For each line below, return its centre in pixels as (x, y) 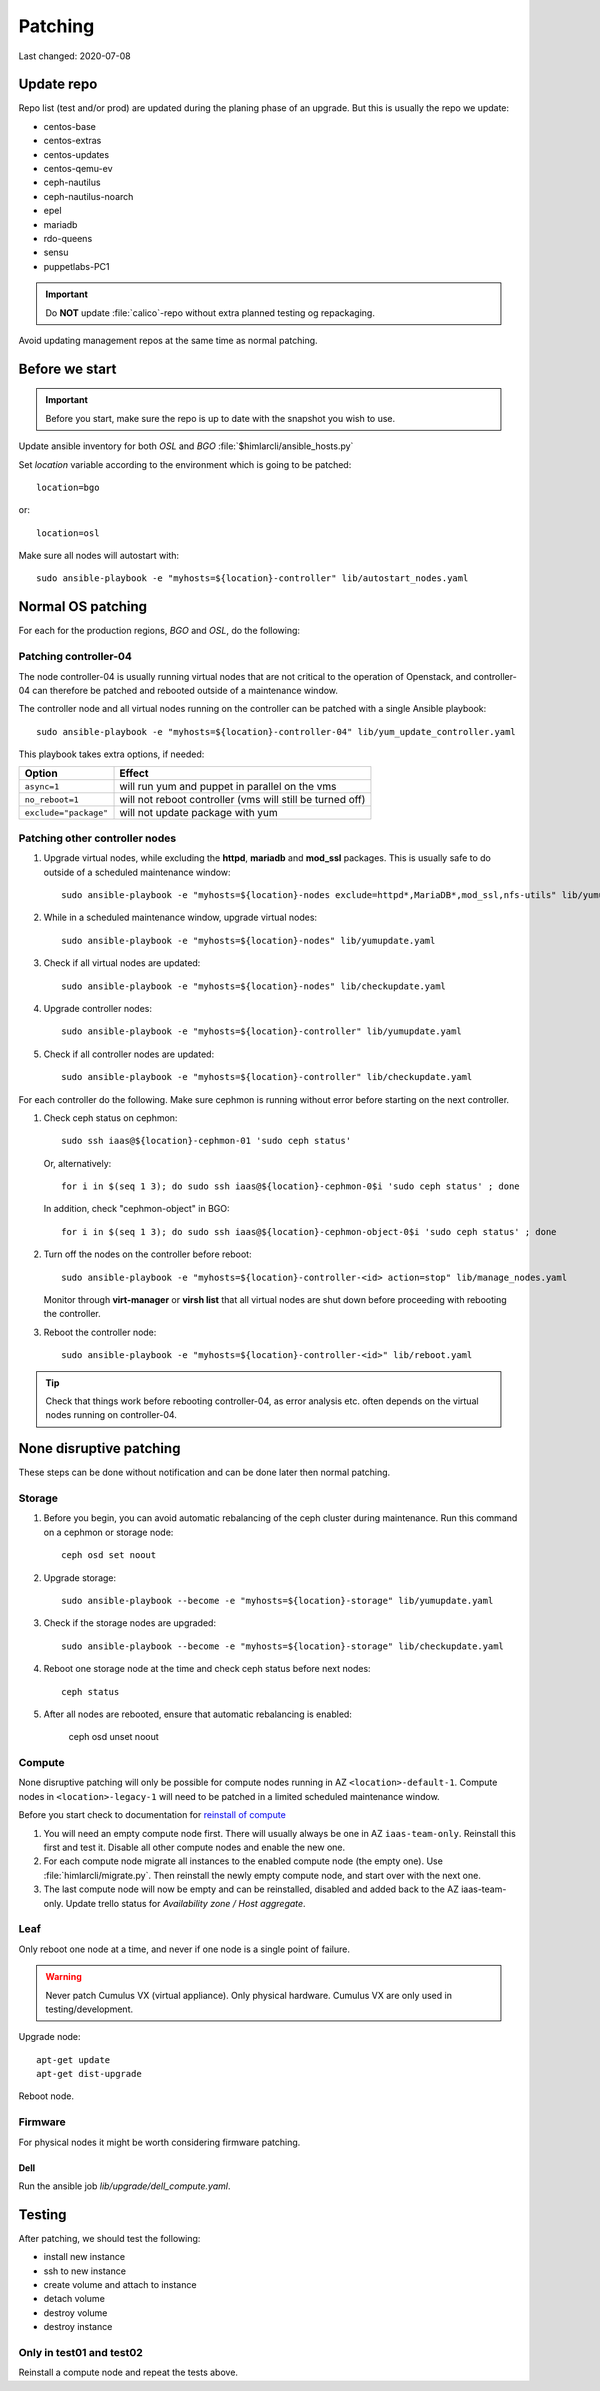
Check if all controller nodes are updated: (129, 1054)
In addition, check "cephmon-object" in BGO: (136, 1209)
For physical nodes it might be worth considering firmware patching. (159, 2142)
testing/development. (89, 2009)
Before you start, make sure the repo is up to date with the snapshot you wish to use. (220, 418)
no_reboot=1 (51, 799)
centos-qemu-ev (78, 169)
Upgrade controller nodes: (98, 1008)
